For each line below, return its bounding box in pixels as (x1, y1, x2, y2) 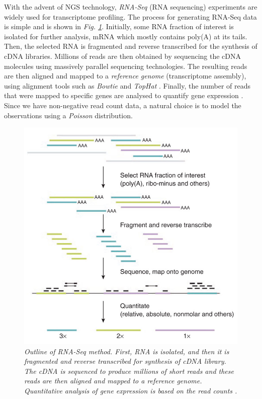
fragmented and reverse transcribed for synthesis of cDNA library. (24, 356, 226, 366)
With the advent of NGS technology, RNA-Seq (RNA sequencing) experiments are (4, 2, 257, 12)
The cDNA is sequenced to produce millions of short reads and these (24, 365, 234, 376)
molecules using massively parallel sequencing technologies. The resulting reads (4, 60, 247, 71)
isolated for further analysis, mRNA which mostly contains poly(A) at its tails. (4, 31, 247, 41)
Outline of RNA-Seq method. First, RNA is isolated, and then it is (24, 346, 229, 356)
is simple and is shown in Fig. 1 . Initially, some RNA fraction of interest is (4, 21, 234, 32)
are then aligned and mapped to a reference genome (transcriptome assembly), (4, 70, 246, 81)
